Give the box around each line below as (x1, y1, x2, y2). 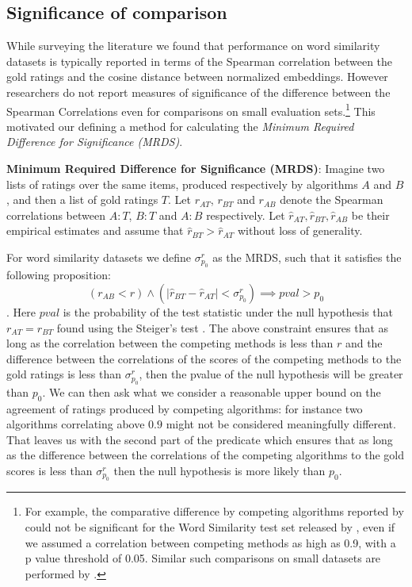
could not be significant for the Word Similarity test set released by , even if (25, 518, 395, 535)
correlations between (6, 206, 105, 223)
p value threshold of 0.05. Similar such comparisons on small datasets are (25, 550, 381, 566)
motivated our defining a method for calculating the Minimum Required (6, 117, 354, 134)
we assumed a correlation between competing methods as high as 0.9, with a (25, 534, 396, 551)
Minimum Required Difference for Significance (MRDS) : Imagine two (6, 160, 385, 177)
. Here (6, 303, 36, 320)
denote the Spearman (280, 191, 383, 208)
